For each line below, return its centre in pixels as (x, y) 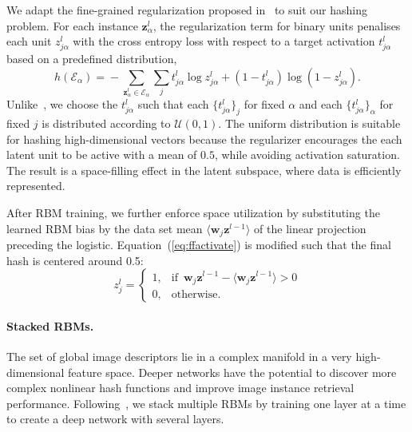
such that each (173, 104)
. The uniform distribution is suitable (309, 123)
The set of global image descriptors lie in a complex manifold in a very (179, 357)
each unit (29, 41)
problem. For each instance (72, 25)
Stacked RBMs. (50, 325)
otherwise (194, 295)
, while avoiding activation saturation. (307, 155)
